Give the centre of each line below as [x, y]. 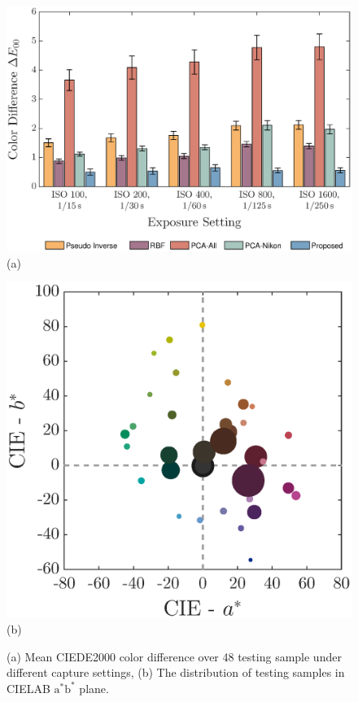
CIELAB [28, 688]
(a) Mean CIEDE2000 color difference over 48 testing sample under [174, 656]
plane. [94, 688]
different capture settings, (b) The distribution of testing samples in [176, 672]
